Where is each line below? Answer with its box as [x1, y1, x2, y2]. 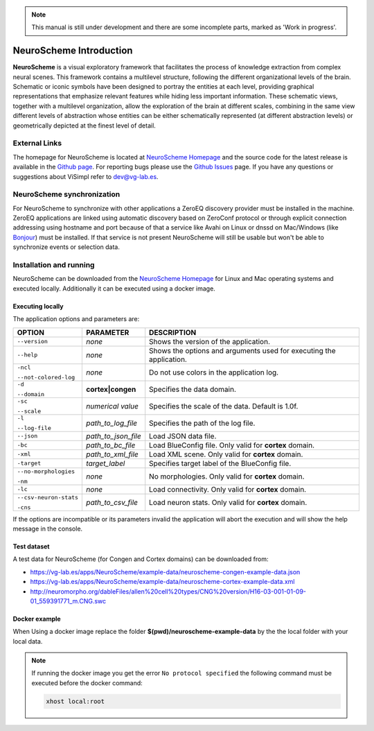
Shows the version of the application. [149, 336, 270, 346]
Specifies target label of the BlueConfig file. [149, 458, 292, 468]
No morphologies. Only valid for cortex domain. [149, 472, 305, 481]
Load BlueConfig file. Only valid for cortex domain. [149, 440, 315, 450]
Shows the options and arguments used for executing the [149, 345, 336, 355]
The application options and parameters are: [12, 315, 140, 323]
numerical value [86, 401, 139, 411]
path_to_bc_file [86, 440, 136, 450]
